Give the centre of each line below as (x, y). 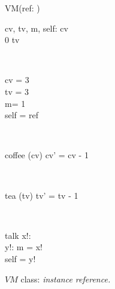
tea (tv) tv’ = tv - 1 (42, 195)
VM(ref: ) (22, 8)
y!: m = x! (24, 247)
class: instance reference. (66, 279)
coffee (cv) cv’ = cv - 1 (47, 155)
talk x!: (18, 235)
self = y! (20, 258)
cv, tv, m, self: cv (37, 28)
